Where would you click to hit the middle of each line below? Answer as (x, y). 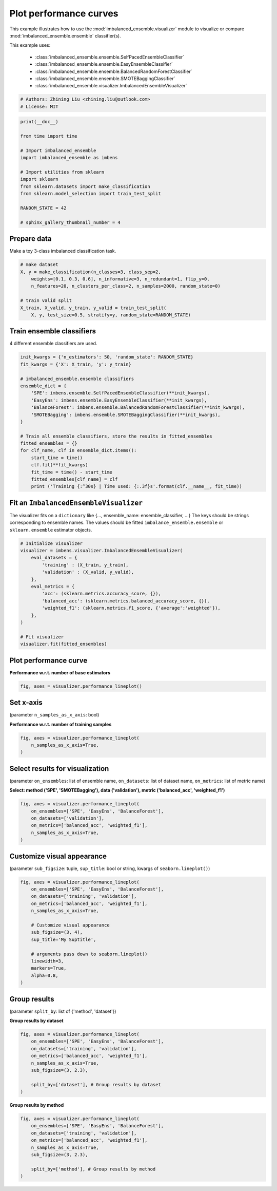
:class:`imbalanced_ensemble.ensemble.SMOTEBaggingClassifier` (105, 78)
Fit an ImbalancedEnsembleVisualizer (76, 503)
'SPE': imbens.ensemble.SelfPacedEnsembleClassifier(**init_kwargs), (120, 393)
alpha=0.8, (45, 975)
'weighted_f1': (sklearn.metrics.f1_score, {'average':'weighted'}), (131, 608)
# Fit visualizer (42, 637)
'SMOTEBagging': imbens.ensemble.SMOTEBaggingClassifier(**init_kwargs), (126, 414)
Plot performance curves (64, 13)
